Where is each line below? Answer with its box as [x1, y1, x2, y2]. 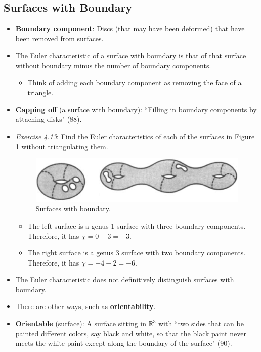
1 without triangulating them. [15, 141, 108, 151]
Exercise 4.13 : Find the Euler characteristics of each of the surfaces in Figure [15, 130, 255, 141]
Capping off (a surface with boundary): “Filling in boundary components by [15, 104, 257, 114]
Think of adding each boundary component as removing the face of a [27, 77, 242, 87]
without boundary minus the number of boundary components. [15, 60, 211, 70]
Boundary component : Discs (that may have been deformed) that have [15, 23, 245, 34]
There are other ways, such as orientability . [15, 301, 156, 312]
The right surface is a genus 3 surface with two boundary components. [27, 247, 246, 258]
